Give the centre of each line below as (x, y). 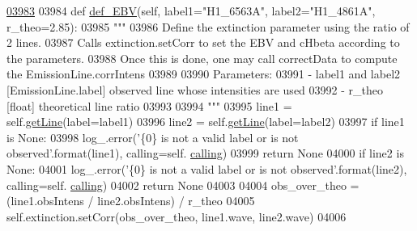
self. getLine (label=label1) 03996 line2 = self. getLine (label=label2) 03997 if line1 (206, 122)
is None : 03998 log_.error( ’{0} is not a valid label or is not (153, 137)
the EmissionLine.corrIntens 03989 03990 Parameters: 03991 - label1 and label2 (204, 74)
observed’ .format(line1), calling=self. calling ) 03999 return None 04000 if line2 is (205, 153)
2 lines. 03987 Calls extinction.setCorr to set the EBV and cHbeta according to (203, 42)
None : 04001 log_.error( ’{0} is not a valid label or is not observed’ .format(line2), (207, 168)
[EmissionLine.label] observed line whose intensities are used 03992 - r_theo (195, 89)
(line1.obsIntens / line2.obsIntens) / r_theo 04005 (131, 201)
